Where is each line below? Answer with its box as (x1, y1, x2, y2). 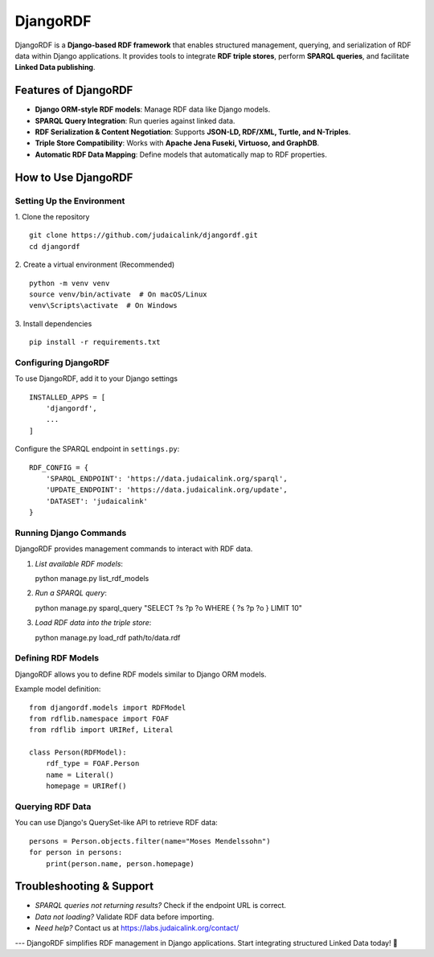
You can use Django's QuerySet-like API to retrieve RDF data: (14, 818, 219, 828)
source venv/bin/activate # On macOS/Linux (29, 289, 208, 299)
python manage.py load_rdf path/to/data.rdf (35, 632, 181, 642)
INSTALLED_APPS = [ (29, 392, 106, 402)
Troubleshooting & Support (14, 880, 154, 894)
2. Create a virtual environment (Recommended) (14, 260, 175, 269)
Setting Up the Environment (14, 195, 125, 207)
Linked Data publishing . (14, 63, 96, 72)
